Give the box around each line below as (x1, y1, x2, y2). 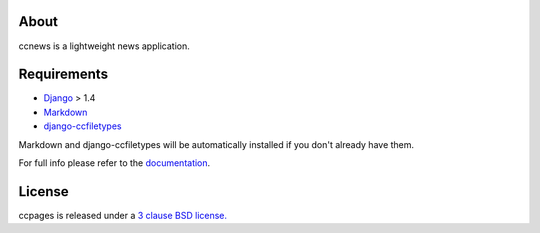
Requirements (18, 66, 109, 83)
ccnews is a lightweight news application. (18, 40, 190, 52)
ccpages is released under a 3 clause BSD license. (18, 209, 228, 221)
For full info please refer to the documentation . (18, 156, 211, 169)
